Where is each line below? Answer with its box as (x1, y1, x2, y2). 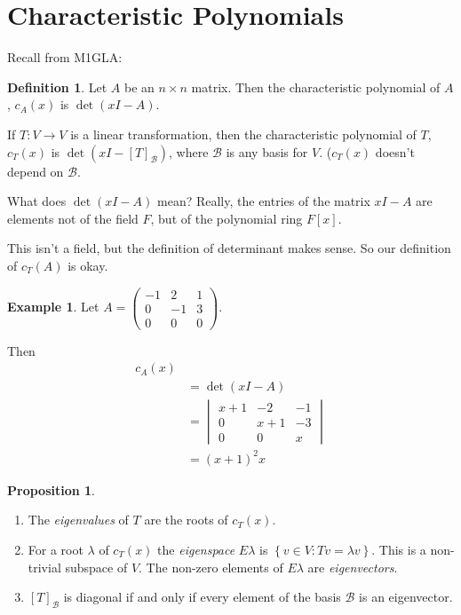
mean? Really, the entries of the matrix (157, 192, 370, 210)
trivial (28, 557, 61, 576)
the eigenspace (157, 540, 235, 559)
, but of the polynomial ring (150, 209, 303, 227)
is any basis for (226, 142, 308, 161)
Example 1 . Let (7, 297, 99, 316)
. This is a (371, 540, 426, 559)
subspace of (65, 557, 128, 576)
